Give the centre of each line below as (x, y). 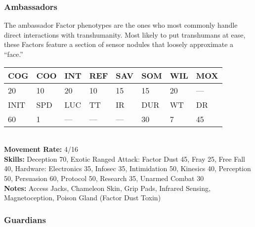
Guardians (25, 219)
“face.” (14, 54)
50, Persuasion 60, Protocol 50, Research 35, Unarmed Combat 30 (104, 178)
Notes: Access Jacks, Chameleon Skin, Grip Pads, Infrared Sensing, (107, 188)
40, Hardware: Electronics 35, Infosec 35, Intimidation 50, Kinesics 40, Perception (127, 168)
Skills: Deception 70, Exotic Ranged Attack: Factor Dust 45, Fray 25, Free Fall (125, 159)
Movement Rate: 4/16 (41, 149)
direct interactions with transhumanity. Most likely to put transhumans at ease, (125, 34)
